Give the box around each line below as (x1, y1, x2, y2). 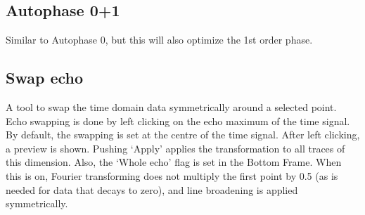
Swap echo (6, 67, 84, 89)
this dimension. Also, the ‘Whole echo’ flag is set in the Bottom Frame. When (6, 155, 342, 169)
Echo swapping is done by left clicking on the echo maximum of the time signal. (6, 113, 350, 128)
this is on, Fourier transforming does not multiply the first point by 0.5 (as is (6, 168, 338, 183)
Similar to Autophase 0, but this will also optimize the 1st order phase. (6, 32, 313, 47)
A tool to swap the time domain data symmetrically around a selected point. (6, 100, 337, 114)
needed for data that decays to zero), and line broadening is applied (6, 182, 298, 197)
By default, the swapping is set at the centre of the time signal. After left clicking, (6, 127, 360, 142)
